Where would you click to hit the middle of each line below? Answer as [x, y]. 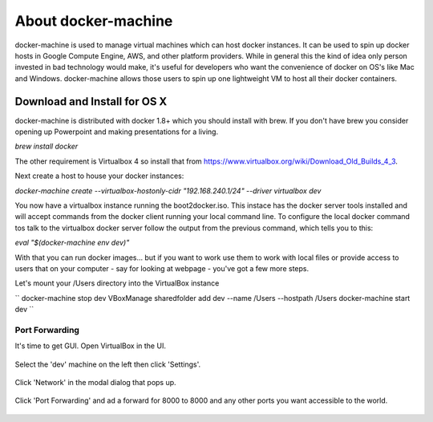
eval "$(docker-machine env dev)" [72, 243]
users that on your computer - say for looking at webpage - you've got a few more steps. [162, 268]
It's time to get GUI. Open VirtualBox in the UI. [90, 346]
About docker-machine [94, 21]
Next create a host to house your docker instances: [99, 176]
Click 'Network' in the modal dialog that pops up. [95, 383]
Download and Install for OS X [91, 101]
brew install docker [47, 146]
